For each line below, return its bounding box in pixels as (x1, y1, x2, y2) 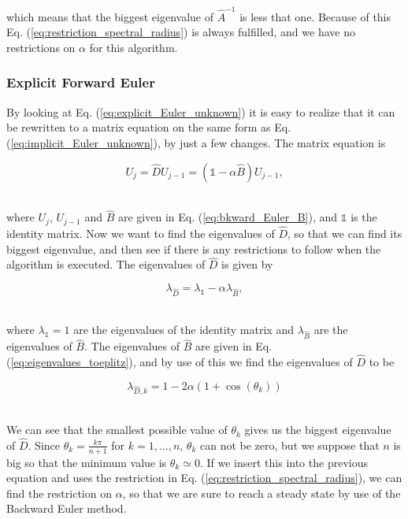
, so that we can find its (287, 224, 402, 241)
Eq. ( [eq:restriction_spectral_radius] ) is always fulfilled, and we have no (6, 24, 355, 40)
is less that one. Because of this (239, 8, 391, 24)
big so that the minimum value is (6, 454, 167, 470)
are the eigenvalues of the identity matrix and (73, 321, 294, 338)
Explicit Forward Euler (6, 72, 155, 92)
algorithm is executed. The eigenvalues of (6, 256, 206, 272)
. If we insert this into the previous (199, 454, 368, 470)
